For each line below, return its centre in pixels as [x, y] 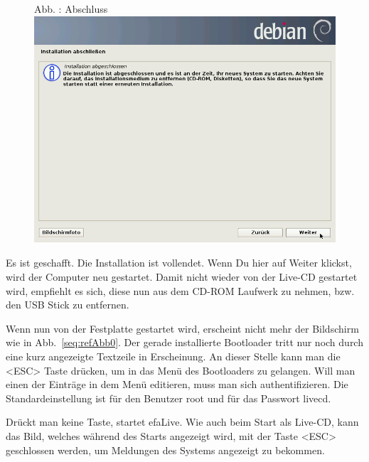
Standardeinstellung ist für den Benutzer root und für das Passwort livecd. [169, 398]
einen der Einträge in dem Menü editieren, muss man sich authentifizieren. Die [177, 384]
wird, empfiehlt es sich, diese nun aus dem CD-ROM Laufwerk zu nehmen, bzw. [180, 290]
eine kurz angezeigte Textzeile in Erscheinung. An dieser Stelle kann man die [173, 356]
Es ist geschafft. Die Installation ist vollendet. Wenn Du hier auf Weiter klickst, [179, 263]
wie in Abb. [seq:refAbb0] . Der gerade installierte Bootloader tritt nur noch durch [184, 342]
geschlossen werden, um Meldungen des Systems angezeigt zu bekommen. [165, 450]
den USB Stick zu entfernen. [68, 305]
